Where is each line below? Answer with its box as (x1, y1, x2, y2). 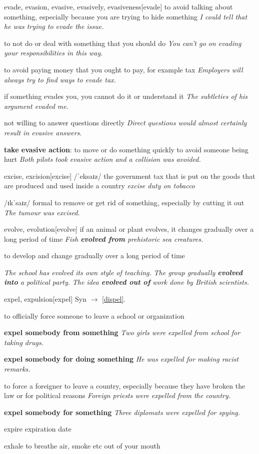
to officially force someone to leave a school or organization (4, 310, 184, 321)
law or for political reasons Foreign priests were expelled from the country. (4, 390, 231, 401)
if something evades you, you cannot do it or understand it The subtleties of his (4, 91, 248, 101)
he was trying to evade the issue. (4, 21, 104, 31)
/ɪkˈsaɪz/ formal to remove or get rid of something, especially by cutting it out (4, 197, 244, 207)
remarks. (4, 364, 30, 374)
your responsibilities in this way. (4, 47, 103, 58)
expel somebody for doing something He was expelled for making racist (4, 354, 239, 364)
